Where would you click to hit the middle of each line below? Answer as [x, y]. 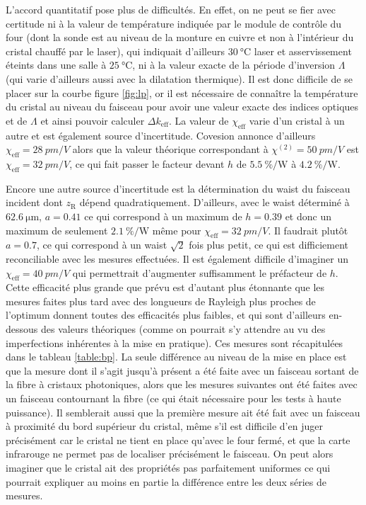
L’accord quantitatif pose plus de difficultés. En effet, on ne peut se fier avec [171, 9]
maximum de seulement [57, 230]
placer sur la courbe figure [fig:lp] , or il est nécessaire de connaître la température [182, 92]
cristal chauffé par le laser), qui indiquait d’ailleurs [115, 51]
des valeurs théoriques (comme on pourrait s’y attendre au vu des [183, 329]
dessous [22, 329]
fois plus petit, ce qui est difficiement [269, 245]
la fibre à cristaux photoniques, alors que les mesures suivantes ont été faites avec [182, 384]
